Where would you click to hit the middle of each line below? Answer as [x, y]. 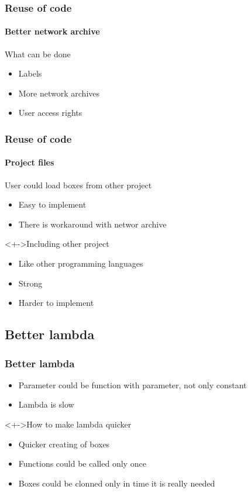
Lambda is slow [46, 404]
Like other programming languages [81, 263]
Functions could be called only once [82, 463]
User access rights [50, 113]
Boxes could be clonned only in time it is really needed [117, 483]
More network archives [59, 93]
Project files [30, 162]
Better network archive [52, 31]
